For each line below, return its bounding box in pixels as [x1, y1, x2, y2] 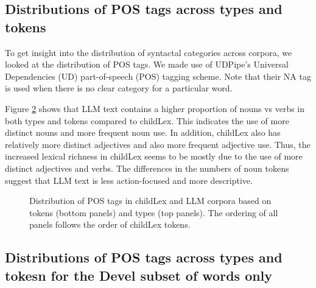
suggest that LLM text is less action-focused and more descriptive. [5, 174, 253, 186]
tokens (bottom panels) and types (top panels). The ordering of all [29, 206, 278, 219]
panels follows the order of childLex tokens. [29, 218, 191, 231]
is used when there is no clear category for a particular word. [5, 82, 233, 94]
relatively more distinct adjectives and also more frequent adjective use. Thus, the [5, 138, 311, 150]
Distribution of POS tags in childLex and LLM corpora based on [29, 194, 272, 207]
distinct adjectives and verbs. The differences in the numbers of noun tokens [5, 161, 289, 174]
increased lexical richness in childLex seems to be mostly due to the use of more [5, 150, 303, 163]
